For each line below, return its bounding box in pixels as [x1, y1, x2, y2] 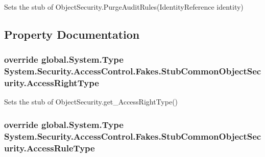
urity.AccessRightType [4, 76, 99, 89]
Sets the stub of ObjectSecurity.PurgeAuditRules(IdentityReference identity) [4, 2, 244, 12]
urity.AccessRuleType [4, 141, 95, 154]
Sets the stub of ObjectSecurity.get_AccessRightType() [4, 96, 178, 107]
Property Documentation [4, 26, 140, 42]
